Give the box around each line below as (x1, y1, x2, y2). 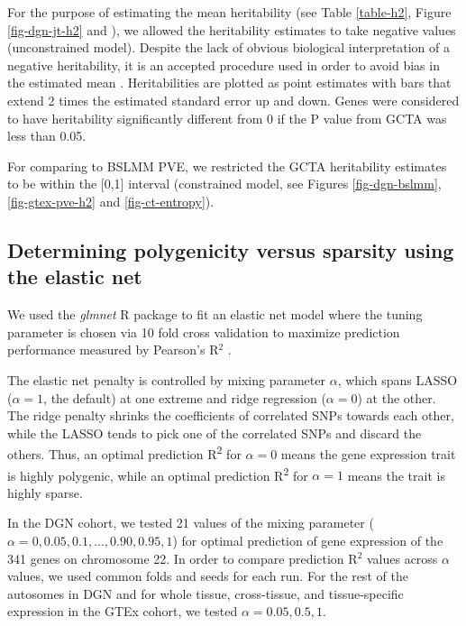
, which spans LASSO (337, 370, 458, 389)
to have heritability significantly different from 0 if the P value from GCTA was (7, 108, 447, 127)
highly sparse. (7, 483, 83, 502)
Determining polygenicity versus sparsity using (7, 235, 454, 263)
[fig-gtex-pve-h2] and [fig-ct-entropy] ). (7, 191, 215, 210)
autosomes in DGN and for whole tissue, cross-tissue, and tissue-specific (7, 584, 404, 603)
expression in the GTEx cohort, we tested (7, 602, 238, 621)
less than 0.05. (7, 126, 87, 145)
